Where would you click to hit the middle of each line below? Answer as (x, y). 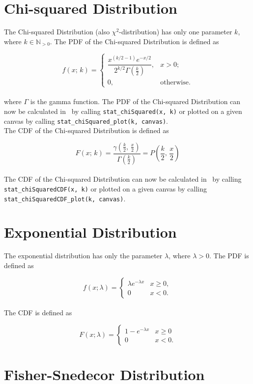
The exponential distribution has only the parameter (83, 256)
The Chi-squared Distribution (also (57, 32)
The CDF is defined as (38, 313)
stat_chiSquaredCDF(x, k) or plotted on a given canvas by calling (106, 188)
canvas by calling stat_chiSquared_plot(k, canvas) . (86, 121)
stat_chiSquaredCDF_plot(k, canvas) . (65, 198)
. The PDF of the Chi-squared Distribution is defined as (134, 41)
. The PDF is (229, 256)
